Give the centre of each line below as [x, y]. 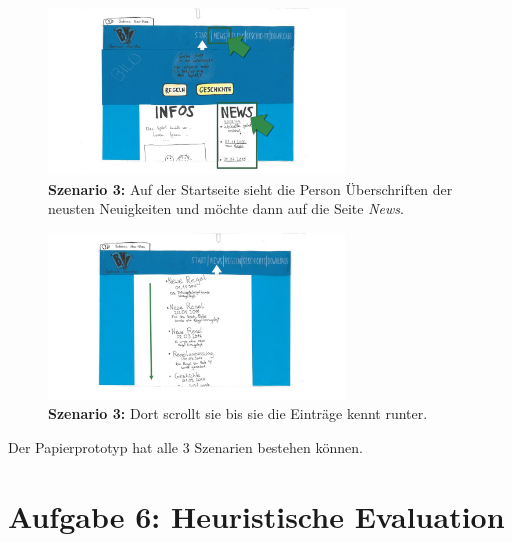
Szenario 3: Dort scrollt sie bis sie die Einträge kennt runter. [238, 413]
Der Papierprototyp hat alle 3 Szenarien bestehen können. [185, 446]
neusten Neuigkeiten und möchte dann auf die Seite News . [226, 208]
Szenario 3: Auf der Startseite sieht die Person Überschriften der [250, 188]
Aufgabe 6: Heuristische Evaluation [256, 515]
